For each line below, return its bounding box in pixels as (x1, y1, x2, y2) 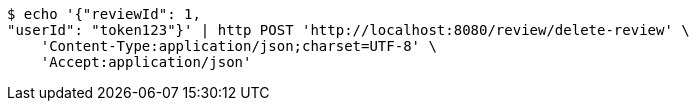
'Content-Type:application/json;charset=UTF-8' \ (40, 38, 437, 54)
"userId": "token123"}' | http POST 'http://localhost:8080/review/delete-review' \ (7, 22, 690, 38)
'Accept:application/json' (40, 54, 252, 70)
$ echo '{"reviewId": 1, (7, 6, 201, 22)
